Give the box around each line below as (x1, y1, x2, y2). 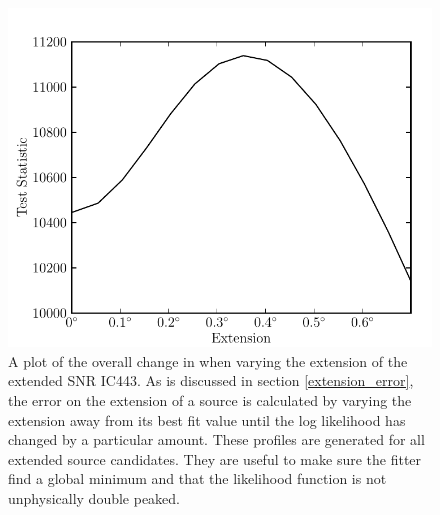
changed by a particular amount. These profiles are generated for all (8, 429, 425, 450)
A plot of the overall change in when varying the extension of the (8, 350, 408, 371)
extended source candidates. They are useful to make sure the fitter (8, 448, 422, 469)
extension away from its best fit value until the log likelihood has (8, 409, 406, 430)
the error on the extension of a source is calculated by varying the (8, 389, 412, 410)
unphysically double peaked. (8, 487, 181, 508)
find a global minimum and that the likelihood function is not (8, 468, 387, 489)
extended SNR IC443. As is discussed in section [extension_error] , (8, 370, 414, 391)
